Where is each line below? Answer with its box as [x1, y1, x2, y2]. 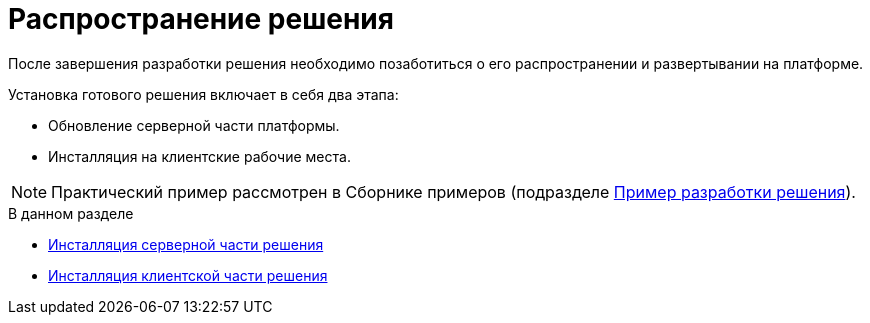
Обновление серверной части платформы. [48, 116, 340, 134]
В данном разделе [8, 204, 134, 222]
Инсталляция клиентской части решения [48, 266, 328, 284]
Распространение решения [8, 2, 394, 36]
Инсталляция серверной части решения [48, 235, 324, 253]
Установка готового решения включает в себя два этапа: [8, 85, 399, 103]
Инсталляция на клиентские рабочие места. [48, 147, 351, 165]
